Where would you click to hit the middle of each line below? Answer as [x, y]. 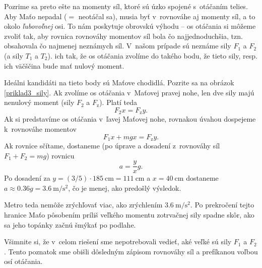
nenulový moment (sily [39, 102]
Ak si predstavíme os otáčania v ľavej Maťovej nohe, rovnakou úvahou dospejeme [130, 119]
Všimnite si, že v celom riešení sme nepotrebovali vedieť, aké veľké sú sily [118, 242]
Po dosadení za [27, 178]
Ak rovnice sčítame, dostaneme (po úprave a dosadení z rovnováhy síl [112, 146]
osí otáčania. [23, 261]
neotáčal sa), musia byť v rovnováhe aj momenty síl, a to [167, 16]
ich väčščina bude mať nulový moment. [64, 65]
